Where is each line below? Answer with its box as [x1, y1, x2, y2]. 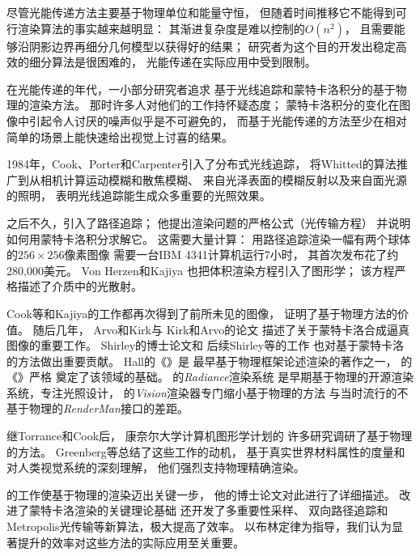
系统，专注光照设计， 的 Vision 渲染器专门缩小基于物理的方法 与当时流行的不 [6, 384, 409, 401]
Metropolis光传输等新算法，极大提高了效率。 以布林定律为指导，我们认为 [6, 518, 392, 535]
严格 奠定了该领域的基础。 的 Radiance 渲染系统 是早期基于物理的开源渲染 [29, 368, 414, 385]
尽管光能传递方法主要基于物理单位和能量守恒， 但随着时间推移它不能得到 [6, 4, 396, 20]
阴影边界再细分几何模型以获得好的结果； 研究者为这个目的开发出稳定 [28, 37, 396, 54]
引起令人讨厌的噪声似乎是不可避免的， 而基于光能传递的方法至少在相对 [28, 112, 407, 129]
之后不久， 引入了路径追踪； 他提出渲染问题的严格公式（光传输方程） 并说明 [6, 214, 411, 231]
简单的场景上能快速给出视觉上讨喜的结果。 [6, 128, 233, 145]
